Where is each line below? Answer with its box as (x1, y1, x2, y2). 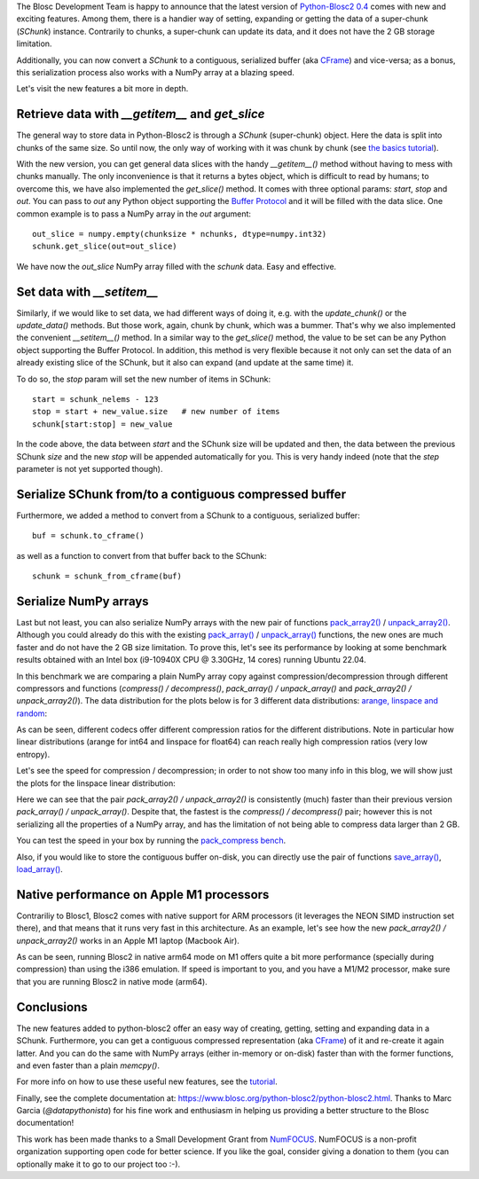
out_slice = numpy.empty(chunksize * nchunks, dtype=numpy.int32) (32, 229, 327, 239)
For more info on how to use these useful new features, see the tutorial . (16, 1076, 279, 1087)
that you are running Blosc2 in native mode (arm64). (16, 976, 208, 986)
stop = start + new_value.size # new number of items (32, 406, 280, 417)
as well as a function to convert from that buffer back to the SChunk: (16, 550, 267, 561)
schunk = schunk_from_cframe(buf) (32, 571, 182, 581)
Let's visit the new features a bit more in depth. (16, 83, 189, 94)
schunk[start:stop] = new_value (32, 419, 173, 429)
